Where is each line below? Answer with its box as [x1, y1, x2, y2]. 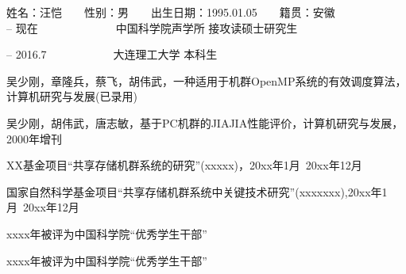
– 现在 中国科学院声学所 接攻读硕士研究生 [6, 19, 298, 36]
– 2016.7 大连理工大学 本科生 [6, 46, 218, 63]
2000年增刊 [6, 130, 62, 147]
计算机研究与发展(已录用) [6, 88, 137, 105]
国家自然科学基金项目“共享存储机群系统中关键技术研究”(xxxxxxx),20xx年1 [6, 183, 388, 200]
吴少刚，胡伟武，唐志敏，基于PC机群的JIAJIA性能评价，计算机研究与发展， [6, 114, 404, 131]
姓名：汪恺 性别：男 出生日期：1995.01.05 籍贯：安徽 [6, 4, 335, 20]
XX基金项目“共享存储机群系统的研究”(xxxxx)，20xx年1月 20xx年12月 [6, 157, 362, 173]
